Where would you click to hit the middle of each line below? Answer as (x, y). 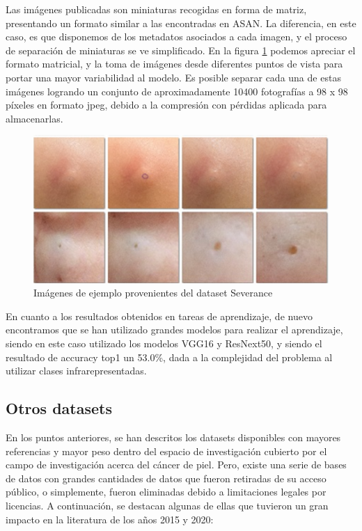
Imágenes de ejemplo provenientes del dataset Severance (153, 293)
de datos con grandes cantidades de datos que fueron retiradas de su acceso (166, 478)
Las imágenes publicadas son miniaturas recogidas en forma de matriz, (156, 9)
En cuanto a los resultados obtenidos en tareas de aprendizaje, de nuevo (159, 316)
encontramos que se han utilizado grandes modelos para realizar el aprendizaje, (174, 330)
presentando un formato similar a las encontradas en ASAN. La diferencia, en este (181, 23)
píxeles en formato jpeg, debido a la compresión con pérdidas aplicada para (166, 105)
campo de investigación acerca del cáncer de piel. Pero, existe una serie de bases (176, 465)
